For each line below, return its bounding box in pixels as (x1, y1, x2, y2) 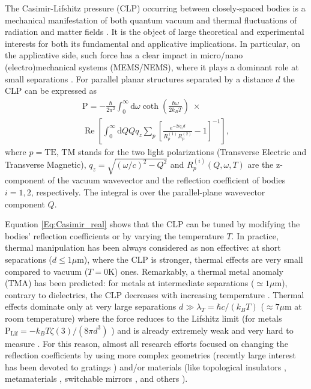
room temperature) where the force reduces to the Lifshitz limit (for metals (5, 311, 282, 324)
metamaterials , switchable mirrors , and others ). (5, 372, 188, 385)
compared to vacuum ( (5, 265, 88, 277)
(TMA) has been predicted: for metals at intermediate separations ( (5, 277, 255, 289)
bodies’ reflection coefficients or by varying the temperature (5, 229, 224, 242)
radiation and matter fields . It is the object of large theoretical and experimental (5, 25, 304, 38)
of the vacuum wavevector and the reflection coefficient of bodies (47, 174, 286, 186)
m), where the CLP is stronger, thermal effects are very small (77, 253, 303, 266)
